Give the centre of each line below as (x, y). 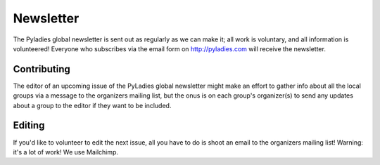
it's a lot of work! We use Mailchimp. (66, 152)
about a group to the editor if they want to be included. (92, 105)
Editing (29, 125)
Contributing (42, 69)
